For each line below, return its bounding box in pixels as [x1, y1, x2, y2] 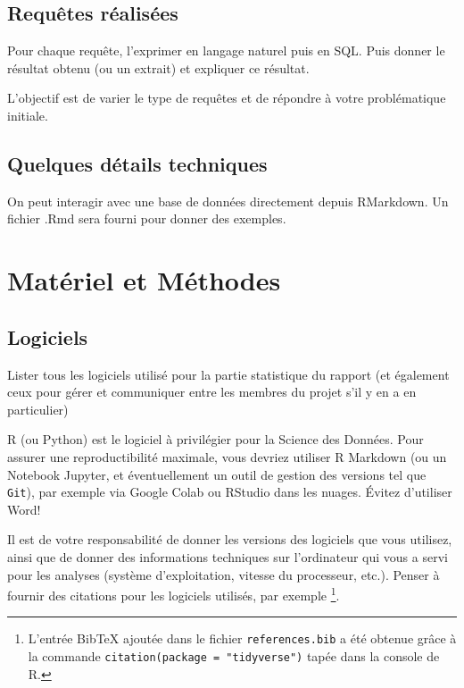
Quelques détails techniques [7, 149, 268, 177]
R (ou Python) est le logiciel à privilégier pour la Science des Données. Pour [7, 430, 424, 449]
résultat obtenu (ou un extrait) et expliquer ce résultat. [7, 58, 310, 77]
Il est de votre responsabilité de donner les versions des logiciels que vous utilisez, [7, 530, 452, 549]
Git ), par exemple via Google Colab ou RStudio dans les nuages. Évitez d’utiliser [7, 482, 452, 501]
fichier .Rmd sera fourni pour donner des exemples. [7, 209, 286, 228]
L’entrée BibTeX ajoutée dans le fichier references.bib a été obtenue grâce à [28, 629, 457, 648]
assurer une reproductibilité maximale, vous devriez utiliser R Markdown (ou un [7, 447, 447, 466]
